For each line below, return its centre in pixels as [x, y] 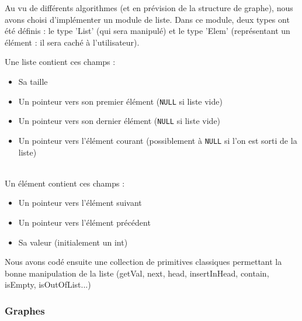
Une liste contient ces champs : [60, 62]
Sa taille [33, 81]
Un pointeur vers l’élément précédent [84, 222]
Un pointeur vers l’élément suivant [80, 203]
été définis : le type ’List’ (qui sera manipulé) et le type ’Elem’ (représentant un [147, 31]
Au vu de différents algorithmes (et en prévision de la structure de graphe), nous [149, 8]
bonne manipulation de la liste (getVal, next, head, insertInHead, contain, [137, 273]
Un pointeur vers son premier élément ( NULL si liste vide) [120, 101]
